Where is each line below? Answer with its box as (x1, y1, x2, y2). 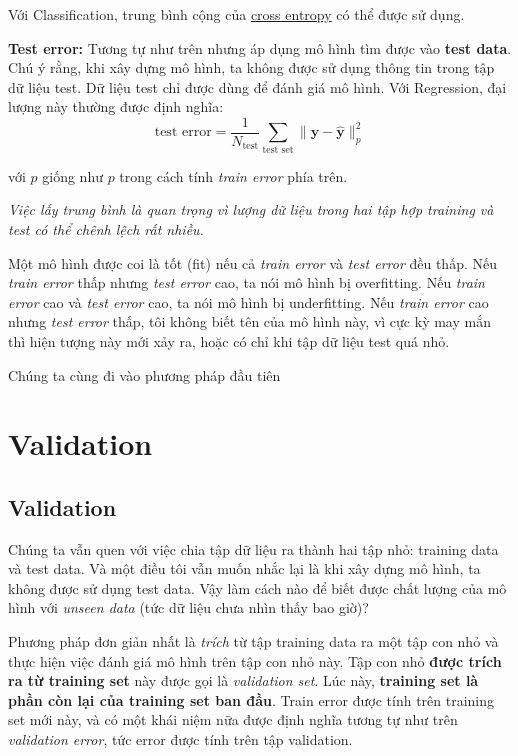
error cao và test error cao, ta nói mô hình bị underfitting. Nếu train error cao (8, 291, 489, 312)
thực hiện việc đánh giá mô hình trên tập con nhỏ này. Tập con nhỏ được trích (8, 650, 502, 671)
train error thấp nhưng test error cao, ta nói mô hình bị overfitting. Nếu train (8, 272, 485, 293)
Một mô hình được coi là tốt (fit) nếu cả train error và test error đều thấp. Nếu (8, 252, 497, 273)
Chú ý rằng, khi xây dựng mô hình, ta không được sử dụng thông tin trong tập (8, 57, 495, 78)
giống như (42, 165, 103, 186)
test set (262, 144, 294, 155)
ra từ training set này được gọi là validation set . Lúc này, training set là (8, 670, 479, 691)
